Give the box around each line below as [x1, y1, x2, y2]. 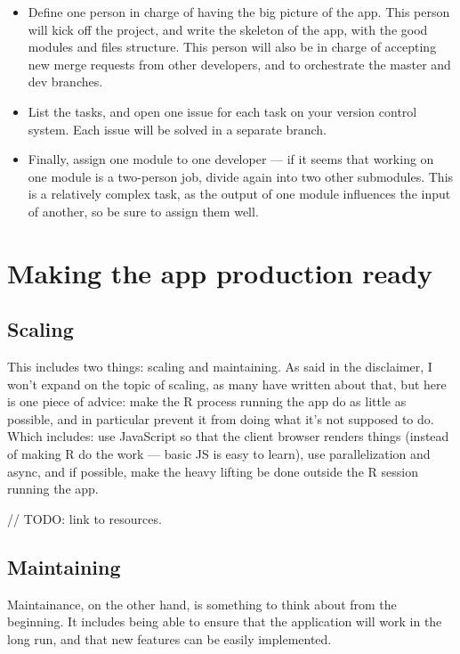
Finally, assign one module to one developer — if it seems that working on [28, 150, 434, 168]
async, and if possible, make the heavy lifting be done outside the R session [7, 462, 418, 480]
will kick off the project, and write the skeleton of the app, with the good [28, 20, 428, 38]
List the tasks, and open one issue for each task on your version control [28, 102, 417, 120]
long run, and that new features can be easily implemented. [7, 629, 332, 648]
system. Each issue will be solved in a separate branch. [28, 119, 327, 138]
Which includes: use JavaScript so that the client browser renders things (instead [7, 427, 449, 446]
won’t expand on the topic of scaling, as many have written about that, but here [7, 374, 447, 393]
